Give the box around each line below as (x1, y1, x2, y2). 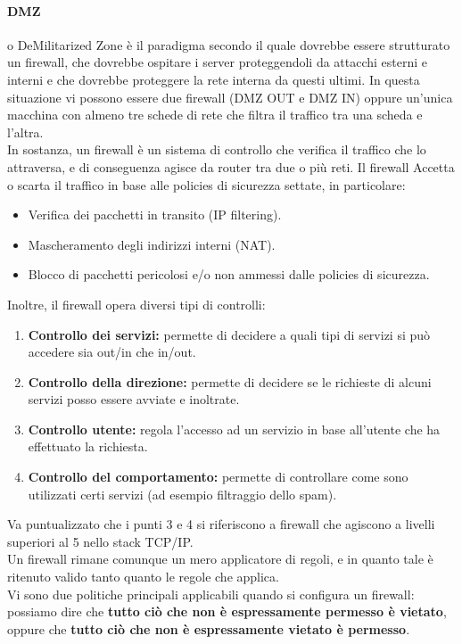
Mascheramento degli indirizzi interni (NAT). (28, 235, 276, 253)
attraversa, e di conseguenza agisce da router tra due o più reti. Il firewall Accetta (7, 157, 455, 176)
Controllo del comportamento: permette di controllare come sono (28, 467, 408, 486)
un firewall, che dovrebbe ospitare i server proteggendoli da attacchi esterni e (7, 53, 428, 71)
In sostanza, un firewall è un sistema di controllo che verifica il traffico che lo (7, 140, 426, 159)
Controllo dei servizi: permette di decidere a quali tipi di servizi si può (28, 325, 431, 343)
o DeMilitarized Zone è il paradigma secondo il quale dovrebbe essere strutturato (7, 35, 450, 54)
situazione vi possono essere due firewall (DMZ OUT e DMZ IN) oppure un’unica (7, 87, 453, 106)
